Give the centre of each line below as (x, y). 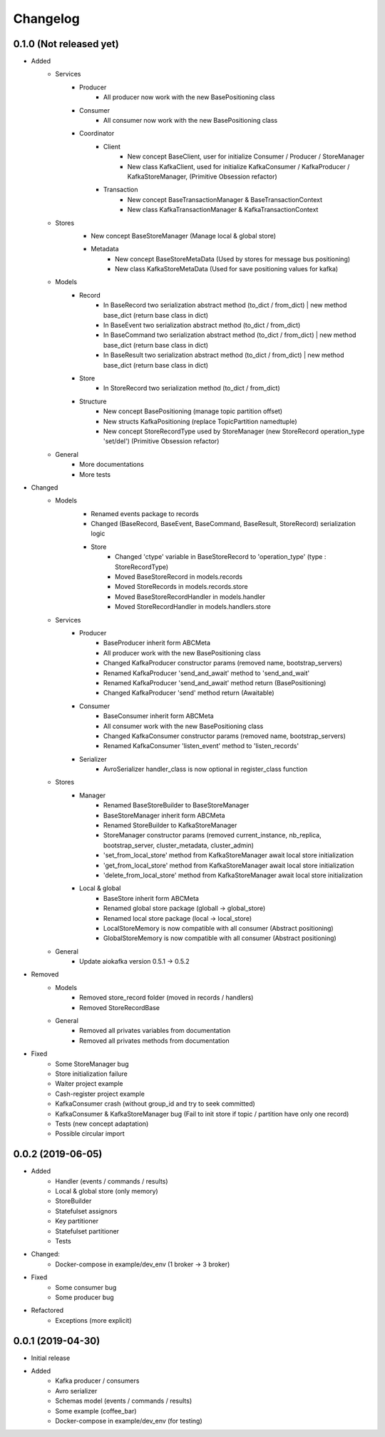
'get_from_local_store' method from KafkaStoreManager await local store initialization (229, 865)
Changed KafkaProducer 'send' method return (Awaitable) (189, 693)
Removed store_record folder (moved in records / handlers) (166, 998)
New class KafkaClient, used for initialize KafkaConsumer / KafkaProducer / (238, 166)
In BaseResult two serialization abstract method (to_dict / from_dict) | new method (224, 355)
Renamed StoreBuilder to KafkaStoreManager (170, 825)
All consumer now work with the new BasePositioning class (191, 121)
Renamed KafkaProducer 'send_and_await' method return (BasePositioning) (215, 682)
